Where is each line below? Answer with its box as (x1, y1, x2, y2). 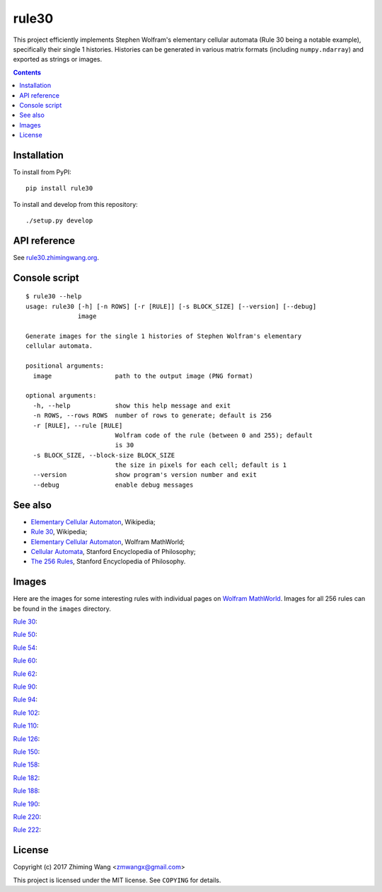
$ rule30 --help (25, 293, 82, 300)
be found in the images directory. (13, 604, 111, 613)
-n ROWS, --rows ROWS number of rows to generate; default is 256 (33, 412, 272, 419)
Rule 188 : (13, 786, 40, 795)
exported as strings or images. (13, 55, 103, 64)
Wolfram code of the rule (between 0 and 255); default (115, 431, 313, 439)
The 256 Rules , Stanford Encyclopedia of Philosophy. (30, 557, 186, 566)
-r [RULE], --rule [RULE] (33, 422, 123, 429)
